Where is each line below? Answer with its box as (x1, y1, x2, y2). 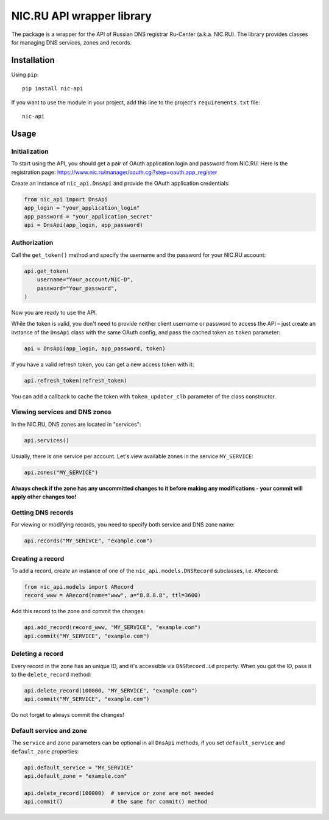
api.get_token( (24, 267, 69, 275)
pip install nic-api (22, 85, 83, 92)
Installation (11, 55, 55, 65)
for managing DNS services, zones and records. (11, 38, 132, 46)
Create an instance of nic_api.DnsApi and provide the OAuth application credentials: (11, 179, 230, 187)
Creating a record (11, 554, 65, 563)
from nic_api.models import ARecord (24, 583, 134, 591)
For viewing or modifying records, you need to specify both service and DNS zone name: (11, 521, 235, 528)
